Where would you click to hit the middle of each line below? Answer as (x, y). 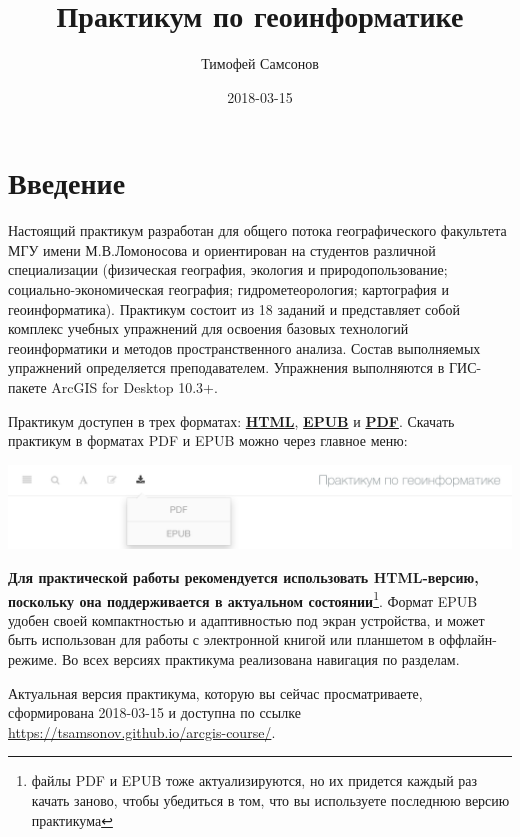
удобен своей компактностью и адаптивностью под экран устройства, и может (246, 619)
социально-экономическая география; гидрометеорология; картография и (228, 289)
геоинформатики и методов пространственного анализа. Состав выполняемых (244, 347)
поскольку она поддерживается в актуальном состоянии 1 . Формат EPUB (243, 599)
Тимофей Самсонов (260, 63)
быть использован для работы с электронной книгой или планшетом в (221, 639)
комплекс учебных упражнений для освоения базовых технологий (208, 328)
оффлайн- (468, 639)
